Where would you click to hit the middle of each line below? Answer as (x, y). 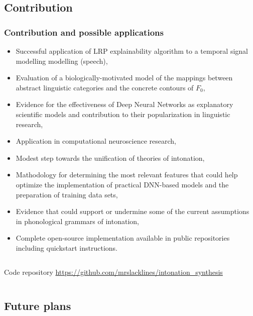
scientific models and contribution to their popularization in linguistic (123, 114)
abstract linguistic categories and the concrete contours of (105, 87)
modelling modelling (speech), (62, 61)
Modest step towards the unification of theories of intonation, (110, 157)
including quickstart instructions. (67, 247)
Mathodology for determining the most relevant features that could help (127, 175)
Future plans (38, 306)
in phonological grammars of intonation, (77, 221)
